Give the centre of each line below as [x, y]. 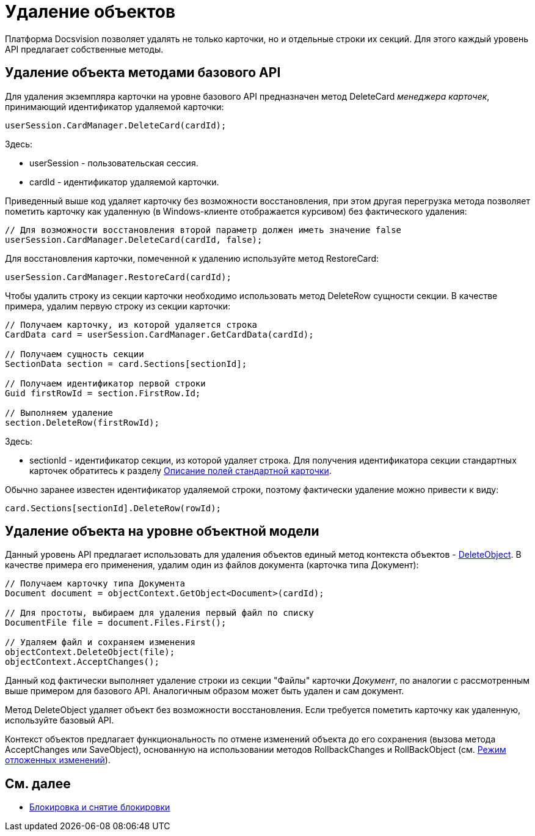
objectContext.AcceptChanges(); [82, 662]
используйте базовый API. [60, 720]
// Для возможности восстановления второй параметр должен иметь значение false [203, 230]
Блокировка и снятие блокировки [100, 807]
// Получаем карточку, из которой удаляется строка [131, 324]
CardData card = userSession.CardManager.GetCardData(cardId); [159, 334]
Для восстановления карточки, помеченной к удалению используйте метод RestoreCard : [192, 258]
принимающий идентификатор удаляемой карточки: [115, 106]
